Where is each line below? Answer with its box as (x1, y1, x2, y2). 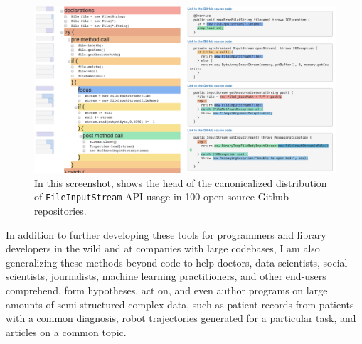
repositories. (34, 203, 87, 218)
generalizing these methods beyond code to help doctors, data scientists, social (6, 254, 348, 269)
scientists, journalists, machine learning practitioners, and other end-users (6, 269, 326, 284)
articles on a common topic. (6, 324, 127, 339)
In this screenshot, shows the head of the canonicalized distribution (34, 175, 327, 190)
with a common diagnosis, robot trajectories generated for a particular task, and (6, 311, 356, 326)
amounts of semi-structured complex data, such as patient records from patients (6, 296, 354, 311)
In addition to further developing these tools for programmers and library (6, 227, 326, 242)
